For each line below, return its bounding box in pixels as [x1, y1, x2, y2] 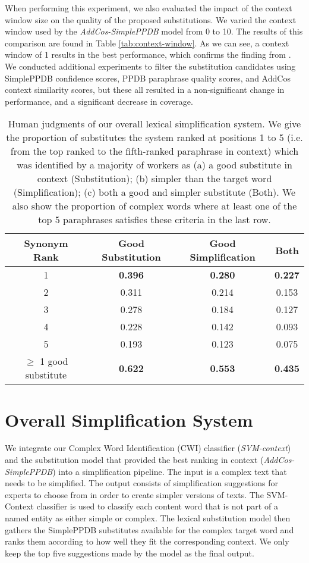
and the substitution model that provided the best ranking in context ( [5, 453, 264, 466]
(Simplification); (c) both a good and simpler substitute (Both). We [13, 185, 296, 199]
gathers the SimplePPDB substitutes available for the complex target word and [5, 523, 294, 536]
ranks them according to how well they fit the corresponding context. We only [5, 535, 289, 548]
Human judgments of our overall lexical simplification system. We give [8, 117, 301, 131]
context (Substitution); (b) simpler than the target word [37, 171, 272, 186]
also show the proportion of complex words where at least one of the [12, 199, 297, 213]
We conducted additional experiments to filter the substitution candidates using [5, 60, 296, 72]
